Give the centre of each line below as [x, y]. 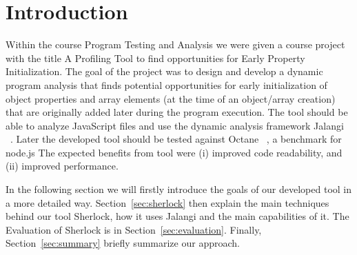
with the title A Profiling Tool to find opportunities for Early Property [155, 58]
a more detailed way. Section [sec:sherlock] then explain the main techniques [167, 202]
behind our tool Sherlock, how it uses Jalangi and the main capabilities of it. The [177, 216]
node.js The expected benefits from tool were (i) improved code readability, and [174, 152]
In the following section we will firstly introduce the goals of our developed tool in [179, 189]
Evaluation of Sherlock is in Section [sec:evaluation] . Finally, [134, 229]
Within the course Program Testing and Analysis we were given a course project [175, 44]
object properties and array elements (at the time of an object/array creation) [171, 98]
